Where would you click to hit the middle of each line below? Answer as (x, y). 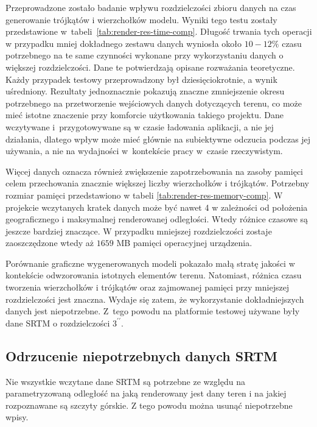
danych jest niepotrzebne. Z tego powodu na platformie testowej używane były (153, 311)
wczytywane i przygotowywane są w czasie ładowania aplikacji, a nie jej (140, 126)
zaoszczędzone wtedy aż (50, 243)
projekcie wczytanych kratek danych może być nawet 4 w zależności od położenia (157, 207)
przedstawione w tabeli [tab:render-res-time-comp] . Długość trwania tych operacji (159, 31)
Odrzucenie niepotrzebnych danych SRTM (142, 355)
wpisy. (17, 417)
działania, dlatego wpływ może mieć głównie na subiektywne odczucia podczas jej (158, 139)
